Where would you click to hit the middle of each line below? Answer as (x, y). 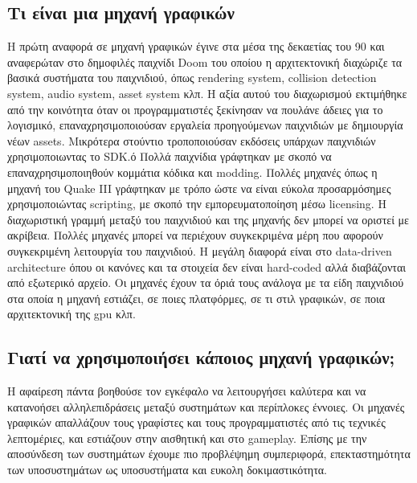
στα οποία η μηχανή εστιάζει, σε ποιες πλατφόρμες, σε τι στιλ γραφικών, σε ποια (196, 298)
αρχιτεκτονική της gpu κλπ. (72, 314)
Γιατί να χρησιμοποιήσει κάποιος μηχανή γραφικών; (201, 357)
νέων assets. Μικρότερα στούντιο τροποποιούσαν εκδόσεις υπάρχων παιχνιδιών (192, 140)
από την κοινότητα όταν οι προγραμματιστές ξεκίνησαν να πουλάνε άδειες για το (195, 109)
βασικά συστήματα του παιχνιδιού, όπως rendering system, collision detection (192, 78)
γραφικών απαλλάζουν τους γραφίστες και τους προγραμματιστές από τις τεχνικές (196, 422)
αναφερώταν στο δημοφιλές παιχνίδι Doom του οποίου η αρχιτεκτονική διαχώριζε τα (205, 61)
